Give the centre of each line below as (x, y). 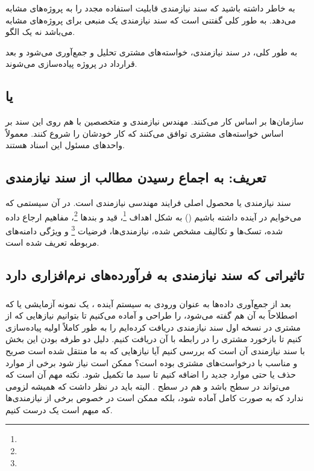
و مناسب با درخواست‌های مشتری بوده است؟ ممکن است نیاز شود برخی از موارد (152, 362)
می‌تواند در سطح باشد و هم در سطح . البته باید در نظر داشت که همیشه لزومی (148, 386)
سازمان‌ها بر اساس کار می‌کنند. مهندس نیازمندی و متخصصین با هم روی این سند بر (155, 121)
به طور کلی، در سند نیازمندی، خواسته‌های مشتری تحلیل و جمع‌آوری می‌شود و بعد (152, 51)
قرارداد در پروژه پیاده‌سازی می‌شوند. (71, 64)
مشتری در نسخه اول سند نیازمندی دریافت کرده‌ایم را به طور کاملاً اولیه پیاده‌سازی (153, 327)
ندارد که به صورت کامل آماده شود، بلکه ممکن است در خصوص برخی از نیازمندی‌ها (155, 398)
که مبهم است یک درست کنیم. (59, 409)
